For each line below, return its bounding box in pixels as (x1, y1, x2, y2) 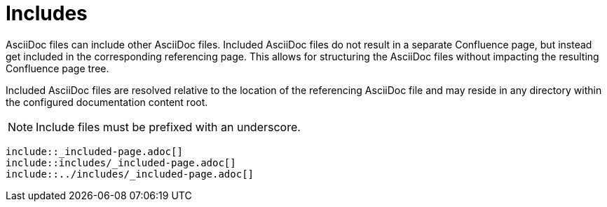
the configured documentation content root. (6, 95, 208, 108)
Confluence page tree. (6, 62, 109, 74)
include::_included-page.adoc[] (6, 145, 183, 157)
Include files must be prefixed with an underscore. (36, 119, 301, 134)
